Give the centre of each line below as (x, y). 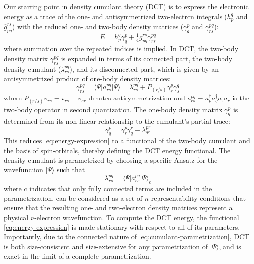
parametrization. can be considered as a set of (73, 198)
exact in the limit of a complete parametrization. (78, 256)
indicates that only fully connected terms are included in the (121, 188)
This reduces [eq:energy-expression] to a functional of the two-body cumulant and (127, 141)
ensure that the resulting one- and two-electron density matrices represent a (118, 208)
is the (241, 98)
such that (71, 170)
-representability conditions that (197, 198)
